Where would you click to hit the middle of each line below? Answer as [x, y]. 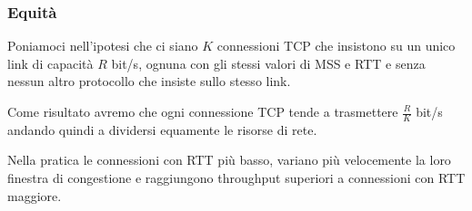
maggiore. [35, 195]
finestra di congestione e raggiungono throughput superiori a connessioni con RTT [236, 178]
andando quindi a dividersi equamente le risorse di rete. [162, 129]
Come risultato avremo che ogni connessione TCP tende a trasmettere [203, 111]
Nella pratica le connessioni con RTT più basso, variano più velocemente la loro [229, 160]
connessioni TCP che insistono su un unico [336, 46]
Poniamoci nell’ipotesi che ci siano [103, 46]
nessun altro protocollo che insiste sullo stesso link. [149, 81]
